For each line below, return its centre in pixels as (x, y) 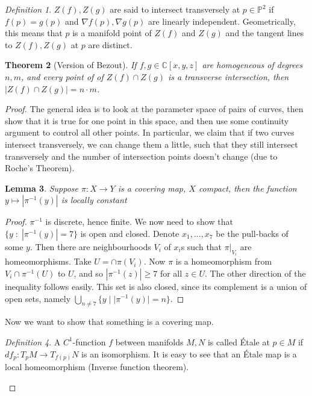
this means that (34, 33)
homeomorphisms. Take (48, 261)
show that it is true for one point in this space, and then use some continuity (147, 120)
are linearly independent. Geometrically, (222, 21)
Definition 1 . (28, 9)
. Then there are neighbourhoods (90, 246)
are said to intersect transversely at (175, 9)
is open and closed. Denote (130, 233)
